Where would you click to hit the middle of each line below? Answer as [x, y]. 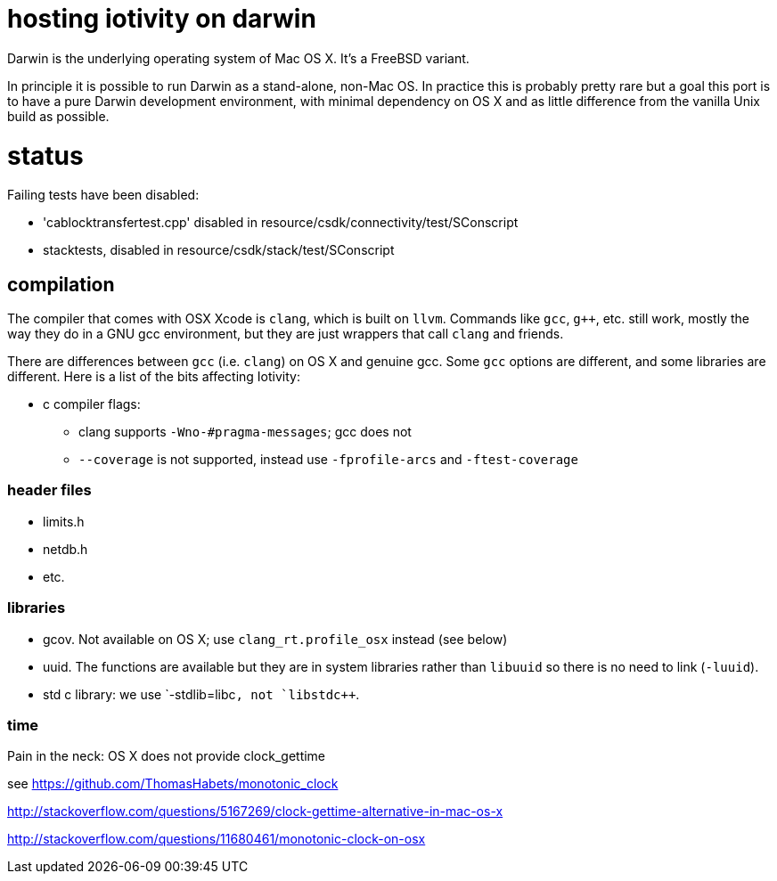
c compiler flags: [92, 404]
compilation [61, 284]
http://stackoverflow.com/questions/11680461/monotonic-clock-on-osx [217, 839]
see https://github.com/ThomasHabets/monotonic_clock [173, 784]
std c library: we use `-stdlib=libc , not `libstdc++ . [201, 694]
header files [49, 490]
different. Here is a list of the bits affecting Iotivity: [154, 377]
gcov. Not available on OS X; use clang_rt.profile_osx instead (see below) [275, 639]
